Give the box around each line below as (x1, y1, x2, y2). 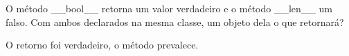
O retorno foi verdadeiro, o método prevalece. (6, 38, 199, 52)
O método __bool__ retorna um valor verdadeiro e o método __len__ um (6, 1, 332, 15)
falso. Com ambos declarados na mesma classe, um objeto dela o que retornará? (6, 14, 344, 29)
